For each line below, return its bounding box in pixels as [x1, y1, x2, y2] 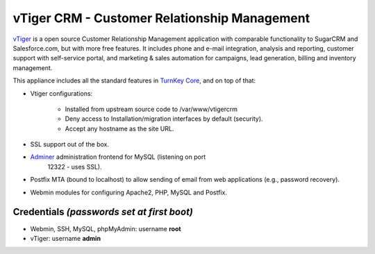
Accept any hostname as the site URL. [65, 124, 174, 133]
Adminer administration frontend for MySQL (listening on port [30, 153, 206, 161]
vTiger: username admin [30, 234, 101, 242]
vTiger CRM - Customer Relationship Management [12, 10, 310, 26]
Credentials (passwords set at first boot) [12, 206, 194, 218]
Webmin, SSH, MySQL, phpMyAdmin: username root [30, 224, 181, 232]
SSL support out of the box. [30, 140, 110, 149]
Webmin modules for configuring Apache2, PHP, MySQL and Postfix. [30, 188, 227, 196]
